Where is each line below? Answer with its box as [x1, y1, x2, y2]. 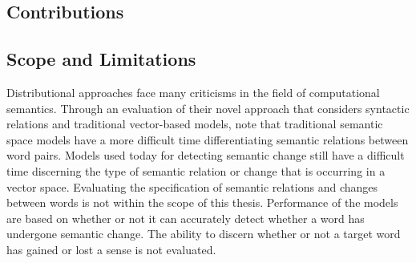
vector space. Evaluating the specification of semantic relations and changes [6, 178, 378, 195]
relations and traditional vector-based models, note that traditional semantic [6, 115, 383, 132]
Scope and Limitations [6, 47, 196, 71]
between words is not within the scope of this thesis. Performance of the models [6, 194, 398, 211]
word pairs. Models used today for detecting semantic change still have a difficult [6, 147, 405, 164]
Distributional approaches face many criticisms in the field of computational [6, 83, 380, 100]
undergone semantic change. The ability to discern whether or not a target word [6, 225, 401, 242]
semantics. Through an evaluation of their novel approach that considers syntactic [6, 99, 410, 116]
